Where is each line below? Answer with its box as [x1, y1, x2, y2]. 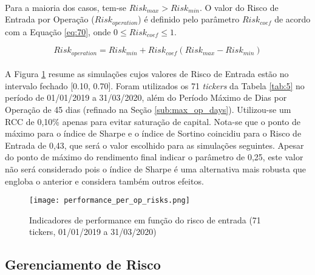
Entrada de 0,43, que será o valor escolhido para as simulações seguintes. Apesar [5, 138, 304, 151]
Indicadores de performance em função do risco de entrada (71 [29, 213, 261, 226]
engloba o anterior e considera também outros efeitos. [5, 174, 204, 187]
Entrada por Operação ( [5, 13, 95, 25]
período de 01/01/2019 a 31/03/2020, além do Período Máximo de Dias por [5, 91, 287, 104]
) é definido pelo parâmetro [138, 13, 240, 25]
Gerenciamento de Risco [5, 255, 161, 274]
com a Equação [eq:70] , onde [5, 25, 111, 38]
